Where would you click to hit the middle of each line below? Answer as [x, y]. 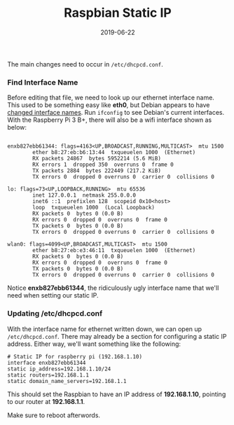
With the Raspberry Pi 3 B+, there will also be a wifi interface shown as [110, 120]
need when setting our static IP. [53, 295]
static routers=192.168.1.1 [48, 375]
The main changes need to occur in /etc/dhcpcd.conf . [85, 64]
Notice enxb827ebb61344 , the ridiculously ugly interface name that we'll [113, 288]
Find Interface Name [43, 82]
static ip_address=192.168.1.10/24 [59, 369]
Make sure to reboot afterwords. [54, 415]
